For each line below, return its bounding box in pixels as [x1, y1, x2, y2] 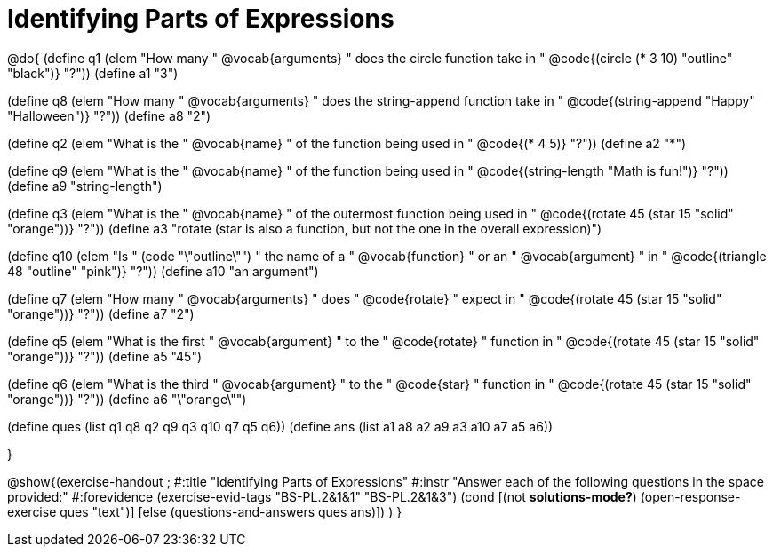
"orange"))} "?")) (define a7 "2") [7, 305, 195, 321]
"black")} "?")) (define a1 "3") [7, 65, 179, 81]
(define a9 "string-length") [7, 178, 163, 194]
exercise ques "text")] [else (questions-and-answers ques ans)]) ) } [7, 503, 402, 519]
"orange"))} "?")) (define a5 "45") [7, 348, 203, 364]
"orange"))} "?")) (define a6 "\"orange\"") [7, 391, 247, 407]
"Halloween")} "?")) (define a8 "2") [7, 107, 211, 123]
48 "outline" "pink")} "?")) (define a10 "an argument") [7, 263, 319, 279]
